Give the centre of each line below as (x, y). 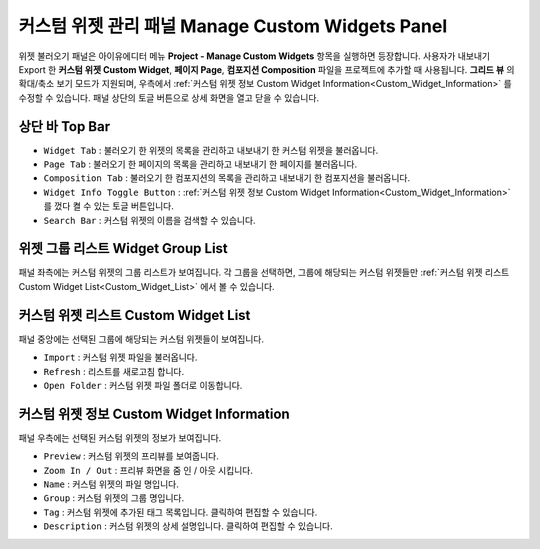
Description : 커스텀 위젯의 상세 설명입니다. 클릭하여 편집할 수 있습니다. (188, 526)
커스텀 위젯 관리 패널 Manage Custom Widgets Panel (233, 26)
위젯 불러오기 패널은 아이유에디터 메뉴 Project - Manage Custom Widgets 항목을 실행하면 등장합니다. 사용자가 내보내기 (254, 56)
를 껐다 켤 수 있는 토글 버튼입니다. (108, 206)
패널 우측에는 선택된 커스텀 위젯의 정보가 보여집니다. (120, 437)
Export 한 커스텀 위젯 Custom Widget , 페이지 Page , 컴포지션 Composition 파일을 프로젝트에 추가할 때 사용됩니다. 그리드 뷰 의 (266, 69)
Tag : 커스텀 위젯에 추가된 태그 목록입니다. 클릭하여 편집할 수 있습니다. (180, 512)
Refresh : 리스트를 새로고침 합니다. (114, 371)
